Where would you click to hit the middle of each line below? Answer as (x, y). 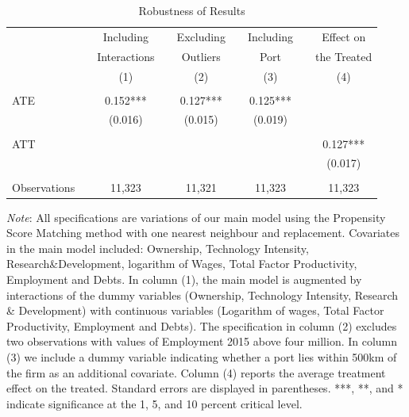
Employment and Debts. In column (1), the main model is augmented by (184, 279)
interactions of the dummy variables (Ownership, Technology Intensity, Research (203, 295)
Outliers (201, 56)
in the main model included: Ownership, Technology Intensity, (158, 248)
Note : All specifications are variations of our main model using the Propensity (196, 217)
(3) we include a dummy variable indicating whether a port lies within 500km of (202, 356)
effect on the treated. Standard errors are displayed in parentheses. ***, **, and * (205, 388)
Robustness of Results (192, 10)
